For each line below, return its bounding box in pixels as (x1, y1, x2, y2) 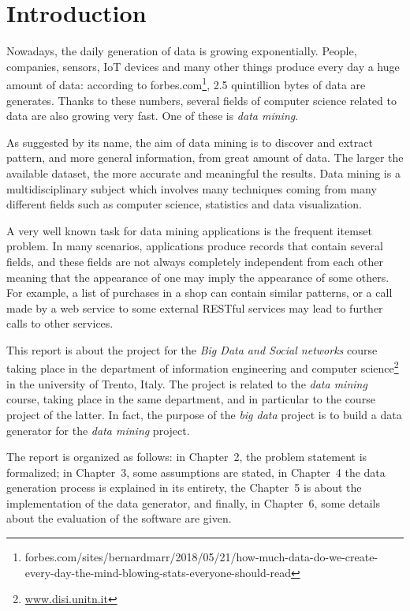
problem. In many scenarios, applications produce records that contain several (6, 238, 383, 254)
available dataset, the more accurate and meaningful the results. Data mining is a (6, 164, 401, 181)
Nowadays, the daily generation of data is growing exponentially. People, (6, 43, 357, 59)
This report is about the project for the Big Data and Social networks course (6, 341, 378, 358)
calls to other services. (6, 315, 114, 332)
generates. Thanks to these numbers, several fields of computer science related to (6, 92, 397, 108)
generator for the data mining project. (6, 422, 190, 438)
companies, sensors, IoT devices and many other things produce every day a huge (6, 58, 400, 74)
